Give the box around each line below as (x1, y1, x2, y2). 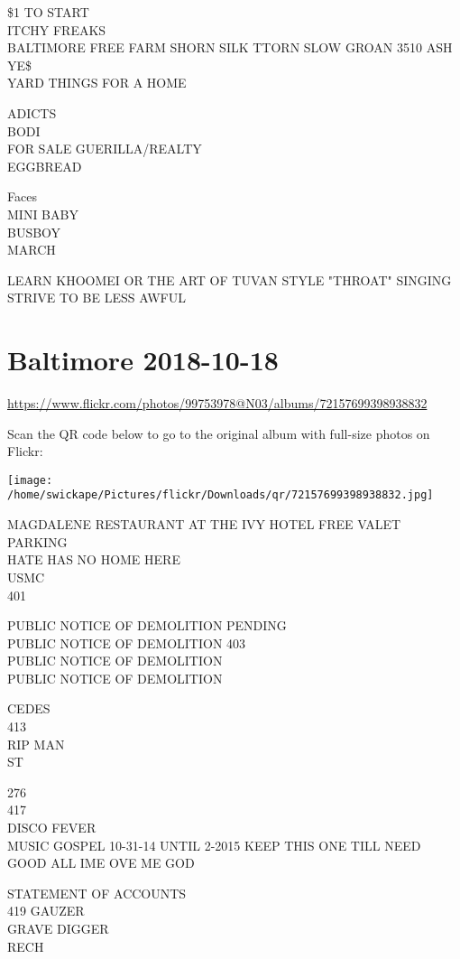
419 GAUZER (7, 901, 85, 920)
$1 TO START (7, 3, 89, 21)
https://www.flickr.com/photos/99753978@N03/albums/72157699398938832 (7, 394, 428, 413)
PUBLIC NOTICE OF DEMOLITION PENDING (7, 616, 287, 635)
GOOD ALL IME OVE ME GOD (7, 853, 195, 872)
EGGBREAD (7, 156, 82, 175)
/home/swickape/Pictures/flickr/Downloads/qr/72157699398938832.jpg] (7, 489, 434, 502)
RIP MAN (7, 734, 65, 753)
